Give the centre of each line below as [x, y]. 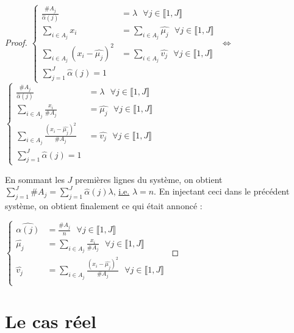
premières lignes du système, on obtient [149, 179]
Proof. [16, 42]
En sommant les [35, 179]
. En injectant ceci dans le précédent [222, 191]
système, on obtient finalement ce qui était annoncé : [104, 206]
